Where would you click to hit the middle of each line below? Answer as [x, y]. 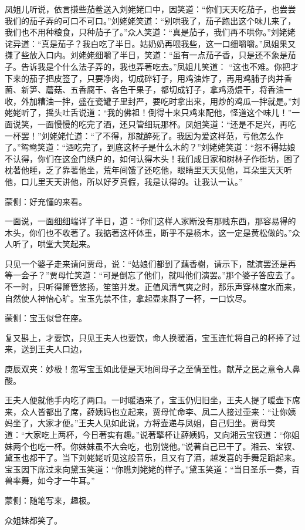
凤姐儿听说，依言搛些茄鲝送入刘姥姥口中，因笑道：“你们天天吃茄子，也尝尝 [150, 9]
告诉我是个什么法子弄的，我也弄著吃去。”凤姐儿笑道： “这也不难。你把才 [160, 66]
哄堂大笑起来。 [66, 244]
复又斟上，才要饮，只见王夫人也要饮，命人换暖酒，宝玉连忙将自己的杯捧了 [148, 337]
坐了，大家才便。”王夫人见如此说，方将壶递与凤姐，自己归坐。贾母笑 [144, 423]
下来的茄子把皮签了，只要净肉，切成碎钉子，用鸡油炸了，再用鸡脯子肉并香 [148, 78]
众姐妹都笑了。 [33, 520]
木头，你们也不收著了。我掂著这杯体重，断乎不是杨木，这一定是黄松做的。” [148, 232]
